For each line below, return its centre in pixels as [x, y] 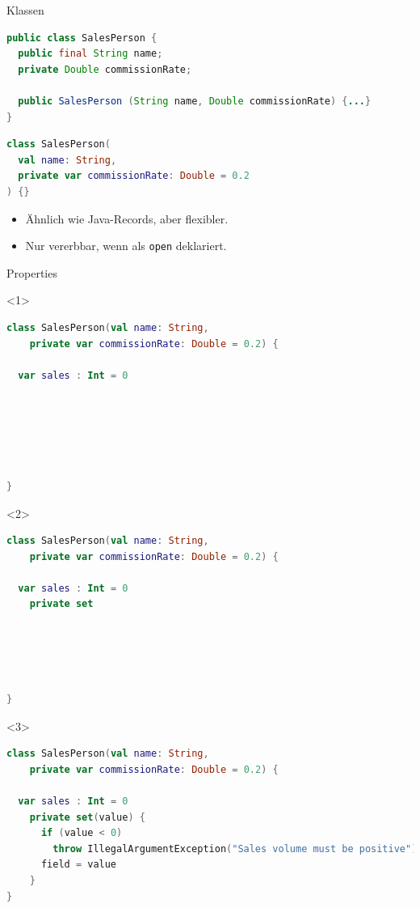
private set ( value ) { [87, 817]
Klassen [25, 10]
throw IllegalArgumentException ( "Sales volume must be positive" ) [235, 849]
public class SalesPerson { [82, 38]
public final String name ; [90, 54]
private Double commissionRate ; [105, 69]
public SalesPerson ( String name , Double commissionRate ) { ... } [195, 101]
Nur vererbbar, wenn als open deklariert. [126, 246]
